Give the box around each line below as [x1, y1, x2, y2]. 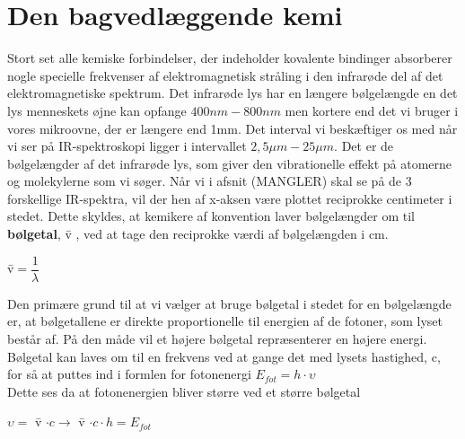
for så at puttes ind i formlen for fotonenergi [7, 364, 251, 383]
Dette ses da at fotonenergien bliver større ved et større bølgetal [7, 382, 361, 400]
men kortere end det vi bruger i [285, 101, 459, 119]
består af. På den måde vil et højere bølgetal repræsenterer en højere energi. [7, 329, 427, 347]
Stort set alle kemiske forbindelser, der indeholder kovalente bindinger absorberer [7, 48, 452, 67]
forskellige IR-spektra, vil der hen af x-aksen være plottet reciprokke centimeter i [7, 189, 452, 207]
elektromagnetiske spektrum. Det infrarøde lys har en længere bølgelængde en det [7, 83, 458, 102]
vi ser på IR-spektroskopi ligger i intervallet [7, 136, 247, 155]
